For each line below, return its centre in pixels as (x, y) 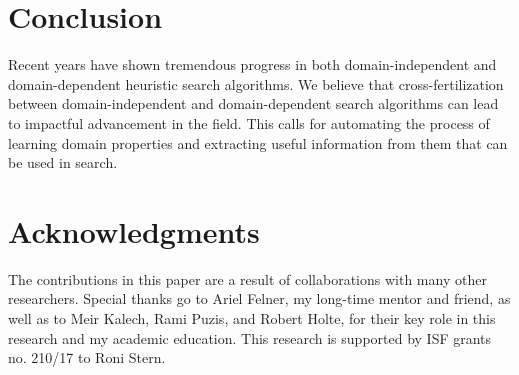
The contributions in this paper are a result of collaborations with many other (247, 278)
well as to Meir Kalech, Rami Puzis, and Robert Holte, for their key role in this (252, 318)
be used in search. (63, 162)
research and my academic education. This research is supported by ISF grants (250, 337)
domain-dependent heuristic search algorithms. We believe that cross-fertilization (256, 83)
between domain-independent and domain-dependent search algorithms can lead (253, 103)
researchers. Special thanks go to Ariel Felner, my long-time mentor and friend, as (259, 298)
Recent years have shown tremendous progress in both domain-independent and (252, 64)
